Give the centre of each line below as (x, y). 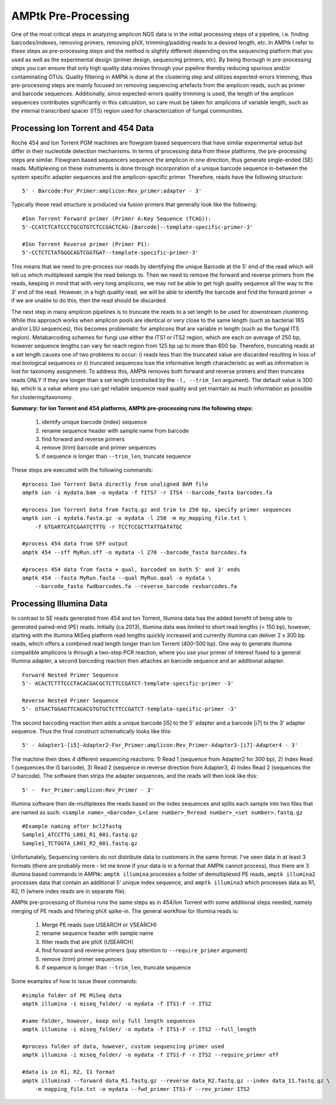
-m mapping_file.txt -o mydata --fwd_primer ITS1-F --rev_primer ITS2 (142, 1089)
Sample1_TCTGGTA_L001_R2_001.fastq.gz (80, 843)
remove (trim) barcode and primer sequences (99, 447)
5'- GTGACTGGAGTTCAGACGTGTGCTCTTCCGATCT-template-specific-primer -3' (130, 709)
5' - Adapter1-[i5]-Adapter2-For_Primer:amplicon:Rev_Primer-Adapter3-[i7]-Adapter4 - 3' (160, 745)
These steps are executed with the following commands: (82, 470)
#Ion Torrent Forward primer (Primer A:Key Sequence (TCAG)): (117, 219)
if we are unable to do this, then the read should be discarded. (89, 300)
